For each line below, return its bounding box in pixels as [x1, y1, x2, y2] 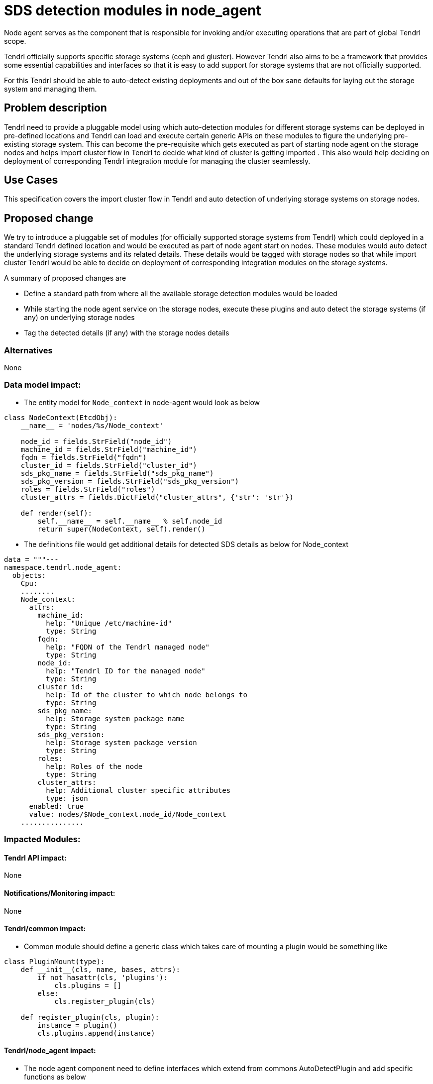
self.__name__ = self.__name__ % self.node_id [37, 517, 222, 525]
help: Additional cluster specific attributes [46, 786, 231, 794]
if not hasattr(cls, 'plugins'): [37, 973, 168, 981]
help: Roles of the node [46, 762, 143, 770]
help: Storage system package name [46, 714, 185, 723]
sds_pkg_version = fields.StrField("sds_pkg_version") [20, 477, 239, 485]
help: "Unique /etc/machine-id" [46, 619, 172, 627]
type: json [46, 794, 88, 802]
